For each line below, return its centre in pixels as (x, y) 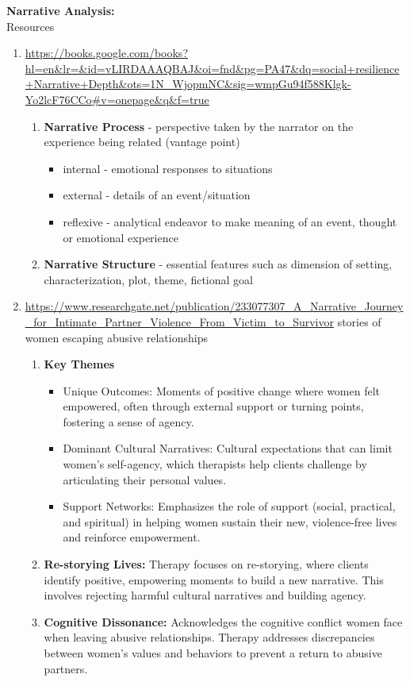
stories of (359, 321)
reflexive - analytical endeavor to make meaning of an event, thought (230, 221)
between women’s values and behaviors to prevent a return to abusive (213, 653)
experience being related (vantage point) (142, 142)
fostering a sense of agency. (128, 421)
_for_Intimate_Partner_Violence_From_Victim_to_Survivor (179, 321)
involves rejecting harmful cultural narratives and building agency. (205, 595)
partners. (66, 668)
